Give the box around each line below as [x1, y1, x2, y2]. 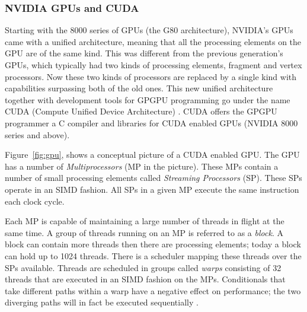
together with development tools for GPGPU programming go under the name [5, 93, 290, 106]
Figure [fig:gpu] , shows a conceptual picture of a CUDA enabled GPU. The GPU [5, 148, 300, 161]
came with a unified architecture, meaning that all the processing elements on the [5, 35, 302, 47]
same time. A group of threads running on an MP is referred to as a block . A [5, 226, 283, 238]
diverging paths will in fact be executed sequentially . [5, 296, 199, 308]
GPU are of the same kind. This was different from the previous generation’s [5, 47, 283, 59]
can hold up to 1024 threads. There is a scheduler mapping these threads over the [5, 249, 302, 262]
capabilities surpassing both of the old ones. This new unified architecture [5, 82, 273, 94]
